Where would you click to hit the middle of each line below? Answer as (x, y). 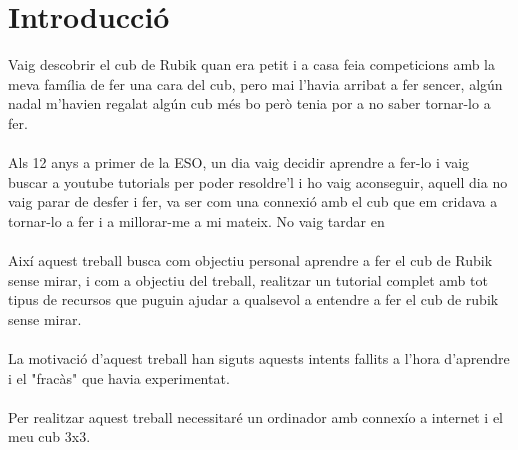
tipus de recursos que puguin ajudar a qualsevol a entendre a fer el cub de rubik (253, 299)
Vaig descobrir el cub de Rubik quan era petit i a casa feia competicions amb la (252, 64)
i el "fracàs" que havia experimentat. (119, 377)
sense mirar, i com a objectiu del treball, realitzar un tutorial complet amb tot (248, 279)
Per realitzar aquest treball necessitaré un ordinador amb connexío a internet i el (256, 416)
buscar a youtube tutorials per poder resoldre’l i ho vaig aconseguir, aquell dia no (258, 181)
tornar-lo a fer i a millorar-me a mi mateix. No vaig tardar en (196, 220)
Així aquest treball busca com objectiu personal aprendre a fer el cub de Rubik (250, 260)
